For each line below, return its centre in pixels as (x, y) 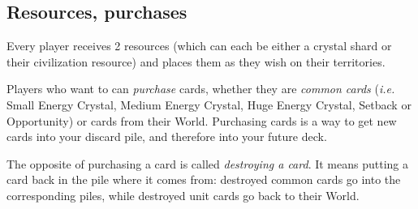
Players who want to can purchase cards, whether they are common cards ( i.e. (201, 89)
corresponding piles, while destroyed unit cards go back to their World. (183, 195)
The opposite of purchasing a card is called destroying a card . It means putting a (207, 163)
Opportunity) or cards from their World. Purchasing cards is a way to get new (202, 120)
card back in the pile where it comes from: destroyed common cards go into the (204, 179)
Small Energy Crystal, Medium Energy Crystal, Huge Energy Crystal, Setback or (209, 104)
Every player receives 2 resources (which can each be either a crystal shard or (199, 46)
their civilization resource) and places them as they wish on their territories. (196, 61)
